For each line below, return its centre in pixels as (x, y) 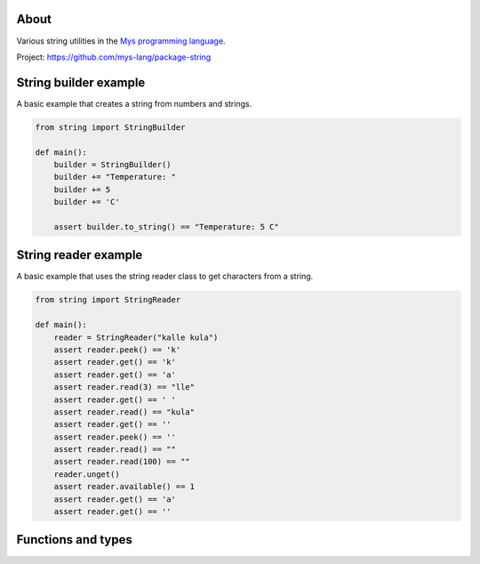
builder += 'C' (87, 202)
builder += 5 (82, 189)
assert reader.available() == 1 (124, 487)
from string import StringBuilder (110, 127)
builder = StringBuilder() (113, 164)
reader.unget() (87, 474)
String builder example (81, 82)
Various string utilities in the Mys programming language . (121, 41)
